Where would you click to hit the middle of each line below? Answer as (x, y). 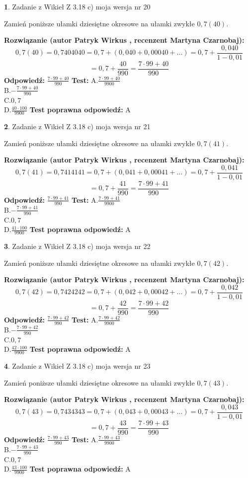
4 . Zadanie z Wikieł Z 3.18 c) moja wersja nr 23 (77, 365)
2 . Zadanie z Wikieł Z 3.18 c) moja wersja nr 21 (77, 126)
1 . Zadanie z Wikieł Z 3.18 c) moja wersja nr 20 (77, 6)
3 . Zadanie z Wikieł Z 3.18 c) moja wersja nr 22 (77, 246)
